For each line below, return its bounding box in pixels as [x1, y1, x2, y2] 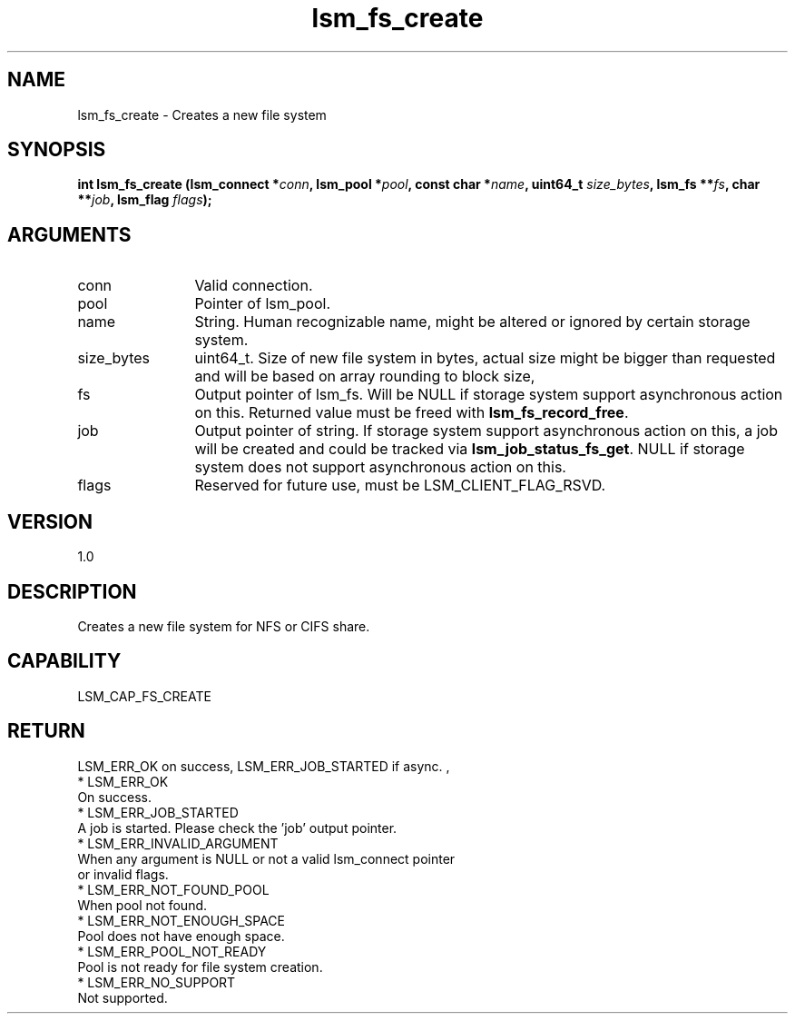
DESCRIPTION [7, 580, 137, 603]
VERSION [7, 510, 93, 533]
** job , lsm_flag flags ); [77, 192, 212, 208]
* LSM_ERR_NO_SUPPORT [77, 974, 236, 990]
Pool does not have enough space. [77, 927, 285, 944]
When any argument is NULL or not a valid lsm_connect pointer [77, 850, 456, 867]
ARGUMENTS [7, 223, 132, 246]
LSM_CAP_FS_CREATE [77, 688, 211, 704]
